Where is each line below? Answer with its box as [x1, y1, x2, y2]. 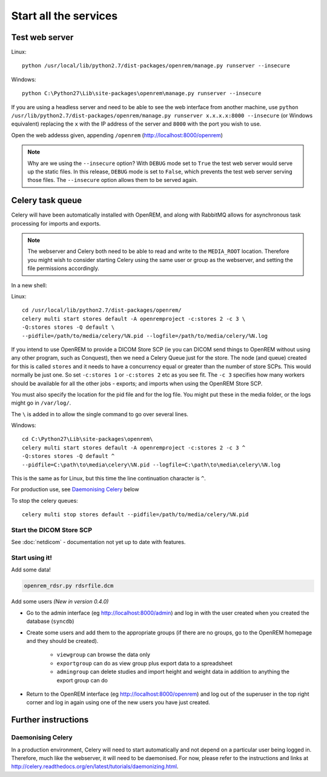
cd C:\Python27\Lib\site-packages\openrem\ [22, 436, 153, 443]
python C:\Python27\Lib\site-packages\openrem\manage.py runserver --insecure [22, 90, 262, 97]
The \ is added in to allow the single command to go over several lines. [11, 410, 189, 418]
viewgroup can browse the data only [56, 651, 151, 658]
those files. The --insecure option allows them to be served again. [27, 177, 198, 184]
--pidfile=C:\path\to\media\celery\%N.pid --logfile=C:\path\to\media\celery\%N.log [22, 461, 281, 468]
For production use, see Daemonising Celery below [11, 486, 139, 493]
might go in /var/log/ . [11, 399, 71, 406]
